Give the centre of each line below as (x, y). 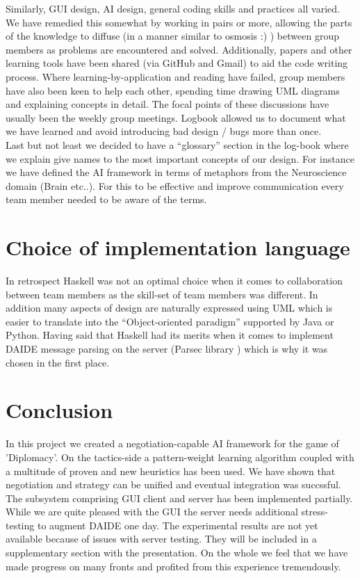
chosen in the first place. (58, 362)
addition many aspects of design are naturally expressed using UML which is (169, 308)
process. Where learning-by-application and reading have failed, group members (175, 76)
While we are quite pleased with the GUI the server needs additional (152, 512)
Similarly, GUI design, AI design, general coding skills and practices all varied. (173, 8)
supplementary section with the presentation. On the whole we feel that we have (177, 553)
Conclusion (59, 410)
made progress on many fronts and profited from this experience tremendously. (173, 566)
